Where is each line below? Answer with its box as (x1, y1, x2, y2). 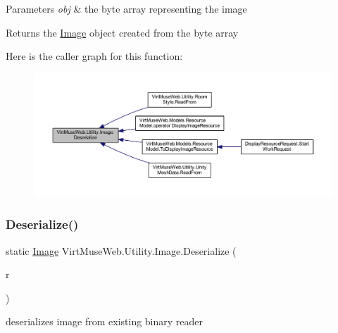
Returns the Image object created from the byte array (6, 25, 239, 39)
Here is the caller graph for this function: (6, 49, 183, 63)
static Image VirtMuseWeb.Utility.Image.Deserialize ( (6, 243, 237, 258)
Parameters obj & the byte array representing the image (6, 1, 247, 15)
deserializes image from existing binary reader (6, 314, 204, 329)
